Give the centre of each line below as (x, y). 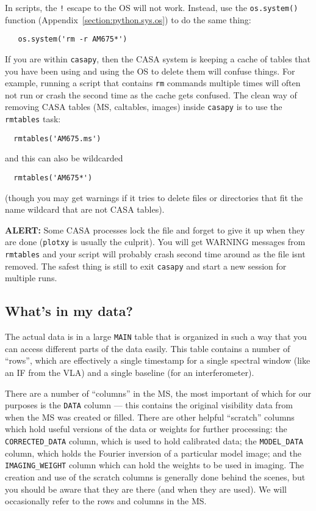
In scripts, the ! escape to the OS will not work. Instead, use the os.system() (152, 7)
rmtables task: (33, 119)
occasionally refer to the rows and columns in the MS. (106, 501)
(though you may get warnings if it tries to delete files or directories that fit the (154, 197)
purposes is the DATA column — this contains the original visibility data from (149, 405)
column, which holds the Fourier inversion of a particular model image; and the (153, 453)
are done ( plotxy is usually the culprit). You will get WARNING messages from (155, 242)
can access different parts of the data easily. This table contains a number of (148, 348)
